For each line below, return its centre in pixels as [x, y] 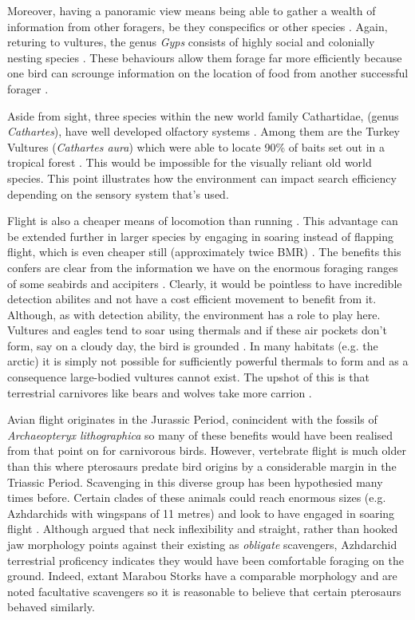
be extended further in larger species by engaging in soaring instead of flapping [200, 236]
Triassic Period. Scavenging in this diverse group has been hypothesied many [195, 482]
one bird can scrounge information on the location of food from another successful [208, 73]
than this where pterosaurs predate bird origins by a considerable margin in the [202, 466]
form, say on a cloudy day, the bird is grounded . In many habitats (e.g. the [193, 345]
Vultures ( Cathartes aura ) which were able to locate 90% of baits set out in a [196, 146]
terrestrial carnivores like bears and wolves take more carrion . [160, 392]
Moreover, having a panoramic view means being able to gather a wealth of [192, 10]
